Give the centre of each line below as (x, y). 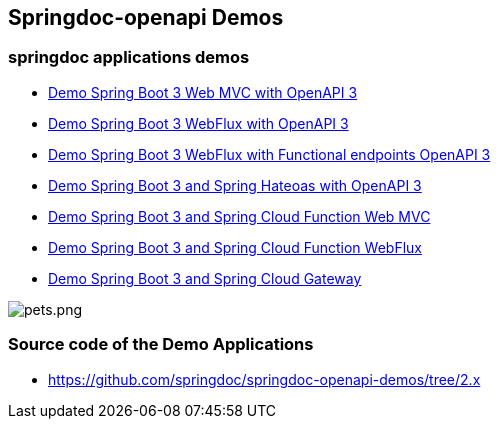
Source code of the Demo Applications (161, 344)
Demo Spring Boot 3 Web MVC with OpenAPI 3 (203, 92)
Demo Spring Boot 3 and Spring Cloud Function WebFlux (235, 247)
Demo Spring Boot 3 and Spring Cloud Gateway (205, 278)
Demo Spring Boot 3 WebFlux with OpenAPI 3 (198, 123)
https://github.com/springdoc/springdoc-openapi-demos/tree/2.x (264, 379)
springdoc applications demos (129, 57)
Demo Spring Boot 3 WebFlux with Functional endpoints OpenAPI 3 (269, 154)
